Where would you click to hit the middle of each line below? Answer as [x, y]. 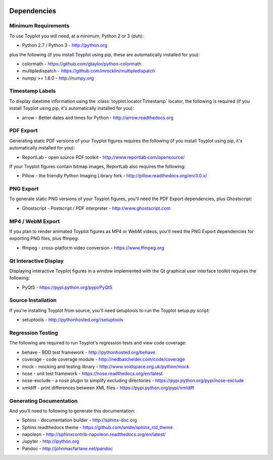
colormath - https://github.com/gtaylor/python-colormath [82, 64]
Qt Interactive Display [37, 261]
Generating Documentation [43, 401]
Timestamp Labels [33, 91]
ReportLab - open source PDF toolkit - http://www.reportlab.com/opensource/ [103, 157]
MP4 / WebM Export [35, 221]
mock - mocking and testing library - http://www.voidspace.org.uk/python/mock [106, 366]
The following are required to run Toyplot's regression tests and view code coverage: [98, 343]
